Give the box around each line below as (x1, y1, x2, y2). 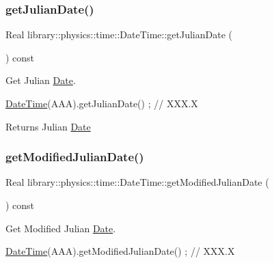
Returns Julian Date (5, 119, 91, 133)
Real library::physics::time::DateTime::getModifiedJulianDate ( (5, 175, 269, 189)
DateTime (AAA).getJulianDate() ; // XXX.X (5, 96, 198, 110)
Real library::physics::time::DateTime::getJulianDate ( (5, 27, 232, 42)
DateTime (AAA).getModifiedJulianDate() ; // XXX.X (5, 244, 235, 258)
